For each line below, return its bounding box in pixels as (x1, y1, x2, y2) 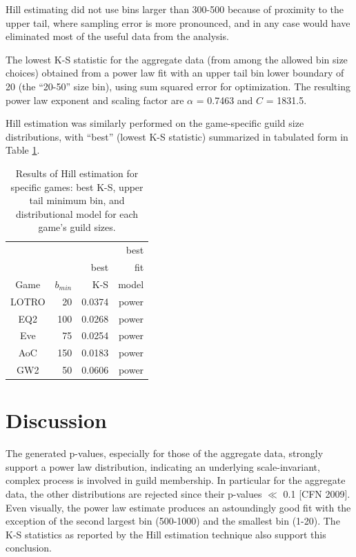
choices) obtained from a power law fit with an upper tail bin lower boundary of (6, 65, 344, 80)
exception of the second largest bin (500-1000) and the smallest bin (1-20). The (6, 514, 340, 528)
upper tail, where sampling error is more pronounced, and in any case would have (6, 15, 350, 30)
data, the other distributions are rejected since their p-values (6, 487, 262, 501)
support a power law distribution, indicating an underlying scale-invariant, (6, 459, 320, 474)
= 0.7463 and (196, 92, 253, 107)
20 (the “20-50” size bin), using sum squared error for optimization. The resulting (6, 79, 350, 93)
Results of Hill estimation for (15, 165, 139, 180)
